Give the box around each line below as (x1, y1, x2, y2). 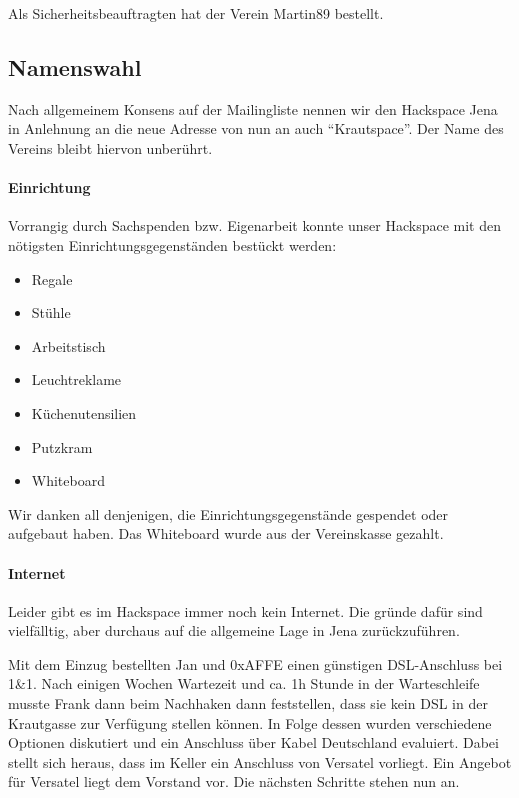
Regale (31, 268, 73, 289)
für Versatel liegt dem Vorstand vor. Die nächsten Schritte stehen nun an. (8, 771, 460, 792)
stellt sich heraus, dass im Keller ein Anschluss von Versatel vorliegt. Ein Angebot (8, 751, 512, 772)
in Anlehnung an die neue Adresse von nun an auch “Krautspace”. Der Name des (8, 118, 504, 139)
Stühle (31, 302, 71, 323)
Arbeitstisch (31, 335, 106, 356)
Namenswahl (8, 51, 142, 82)
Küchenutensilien (31, 402, 137, 423)
